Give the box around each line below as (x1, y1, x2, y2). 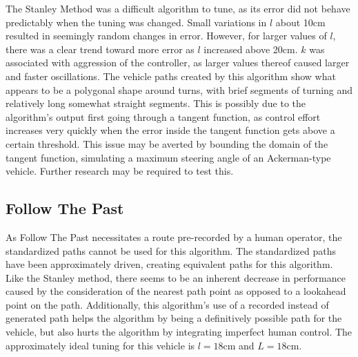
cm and (223, 338, 255, 352)
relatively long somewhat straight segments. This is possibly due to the (6, 96, 306, 110)
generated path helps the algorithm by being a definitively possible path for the (6, 311, 342, 325)
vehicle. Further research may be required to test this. (6, 164, 234, 178)
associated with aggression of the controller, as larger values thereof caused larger (6, 55, 350, 70)
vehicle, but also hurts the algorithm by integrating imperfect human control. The (6, 325, 352, 339)
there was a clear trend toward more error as (6, 41, 195, 56)
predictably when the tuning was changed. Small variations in (6, 15, 267, 29)
